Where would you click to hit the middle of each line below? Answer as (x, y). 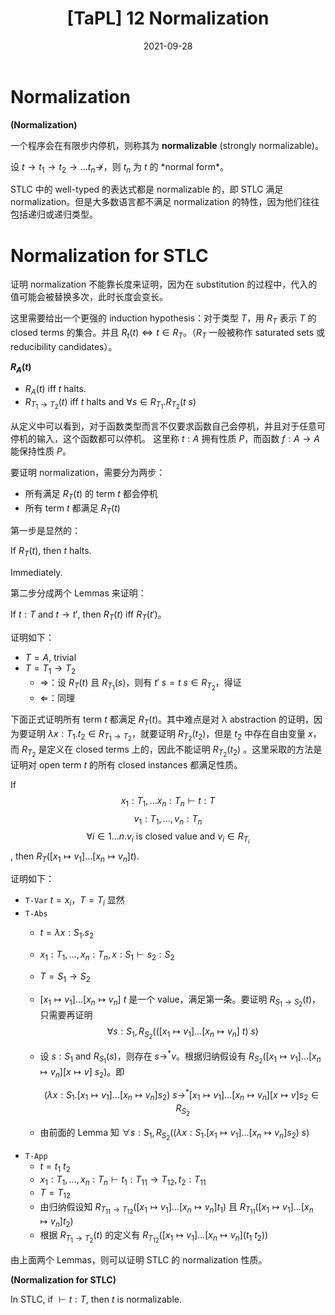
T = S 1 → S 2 (65, 977)
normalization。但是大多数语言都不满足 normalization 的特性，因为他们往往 (165, 202)
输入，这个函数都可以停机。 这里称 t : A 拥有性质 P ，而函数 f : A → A (178, 438)
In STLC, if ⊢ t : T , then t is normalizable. (96, 1299)
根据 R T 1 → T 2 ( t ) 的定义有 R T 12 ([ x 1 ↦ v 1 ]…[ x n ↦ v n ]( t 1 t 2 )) (154, 1237)
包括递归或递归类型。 (54, 214)
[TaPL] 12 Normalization (168, 18)
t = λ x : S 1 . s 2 (67, 934)
